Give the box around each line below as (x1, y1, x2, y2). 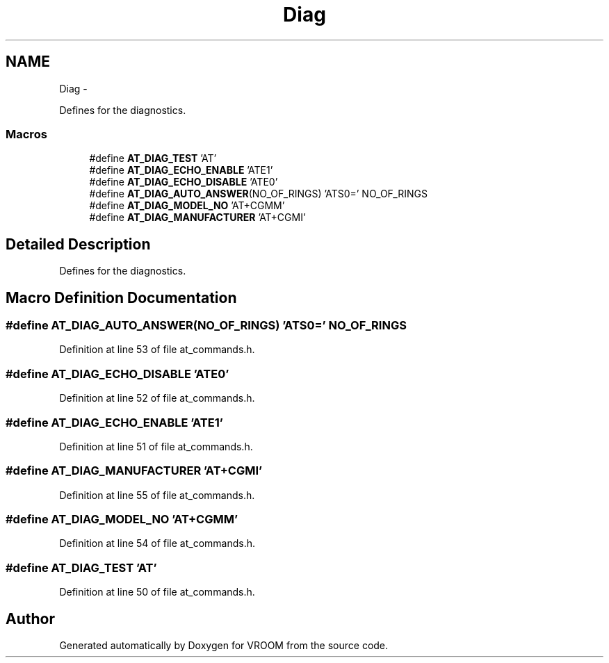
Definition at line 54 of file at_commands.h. (59, 537, 256, 550)
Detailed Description (6, 235, 151, 253)
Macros (6, 126, 47, 141)
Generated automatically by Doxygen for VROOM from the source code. (59, 639, 389, 651)
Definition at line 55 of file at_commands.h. (59, 489, 255, 501)
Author (6, 609, 55, 628)
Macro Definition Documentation (6, 288, 237, 306)
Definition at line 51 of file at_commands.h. (59, 440, 253, 452)
